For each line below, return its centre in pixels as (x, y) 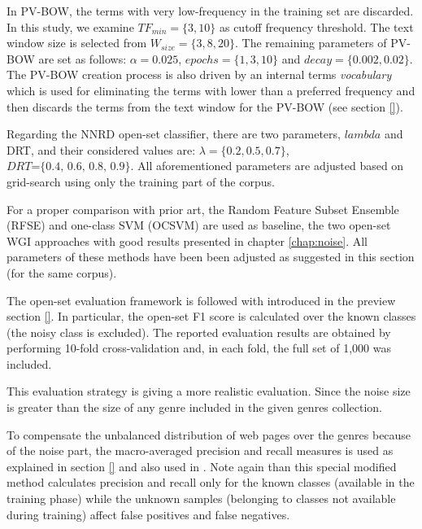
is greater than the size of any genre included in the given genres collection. (194, 407)
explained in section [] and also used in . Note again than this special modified (202, 466)
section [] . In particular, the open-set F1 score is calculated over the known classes (211, 316)
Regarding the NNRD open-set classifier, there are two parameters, (174, 134)
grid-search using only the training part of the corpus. (141, 181)
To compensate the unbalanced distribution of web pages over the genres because (209, 434)
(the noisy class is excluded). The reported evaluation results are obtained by (199, 332)
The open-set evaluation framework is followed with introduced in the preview (201, 300)
